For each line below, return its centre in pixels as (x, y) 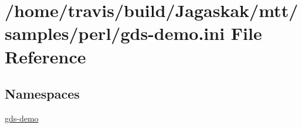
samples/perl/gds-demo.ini (115, 33)
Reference (45, 56)
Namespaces (42, 94)
